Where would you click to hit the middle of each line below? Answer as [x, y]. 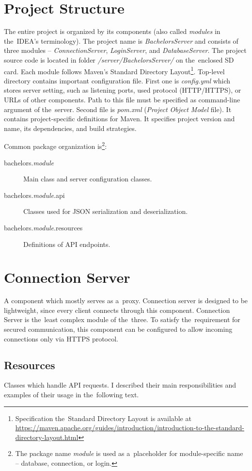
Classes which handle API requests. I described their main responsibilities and [120, 385]
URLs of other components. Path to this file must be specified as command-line [122, 99]
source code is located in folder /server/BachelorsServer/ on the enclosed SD [119, 59]
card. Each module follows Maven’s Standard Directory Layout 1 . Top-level [114, 70]
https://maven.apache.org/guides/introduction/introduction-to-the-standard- [130, 428]
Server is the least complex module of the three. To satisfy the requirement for [122, 319]
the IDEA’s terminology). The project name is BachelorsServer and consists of [121, 41]
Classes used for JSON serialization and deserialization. [106, 211]
